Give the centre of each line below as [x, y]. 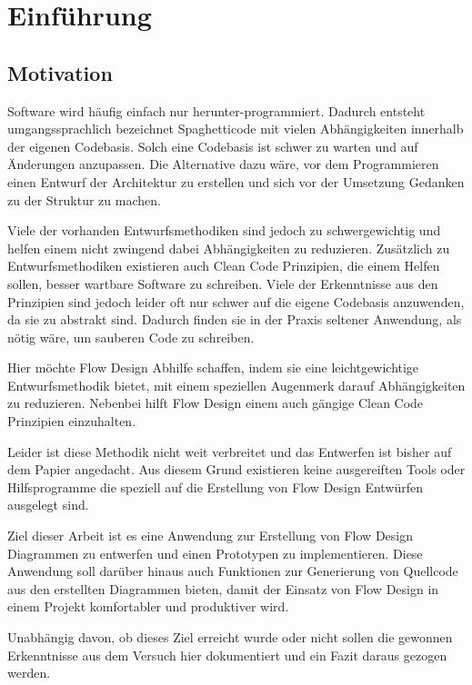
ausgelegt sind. [48, 505]
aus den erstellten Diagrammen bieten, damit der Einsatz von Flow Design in [223, 588]
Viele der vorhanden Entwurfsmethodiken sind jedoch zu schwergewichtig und [224, 230]
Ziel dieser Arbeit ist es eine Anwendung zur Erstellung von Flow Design [210, 536]
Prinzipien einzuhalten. [72, 421]
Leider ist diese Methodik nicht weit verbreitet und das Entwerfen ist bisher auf [230, 451]
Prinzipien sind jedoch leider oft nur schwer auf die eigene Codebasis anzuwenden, [236, 301]
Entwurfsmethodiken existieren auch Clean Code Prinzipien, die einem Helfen [224, 266]
